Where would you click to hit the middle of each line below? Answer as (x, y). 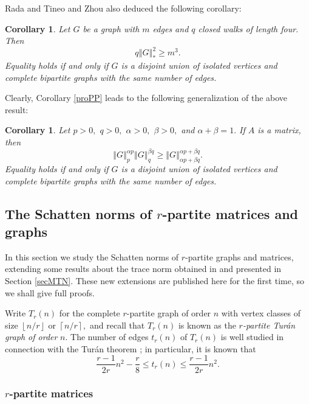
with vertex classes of (261, 313)
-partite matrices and (230, 213)
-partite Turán (269, 325)
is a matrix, (279, 130)
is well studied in (252, 337)
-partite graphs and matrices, (239, 256)
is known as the (207, 325)
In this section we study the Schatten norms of (92, 256)
